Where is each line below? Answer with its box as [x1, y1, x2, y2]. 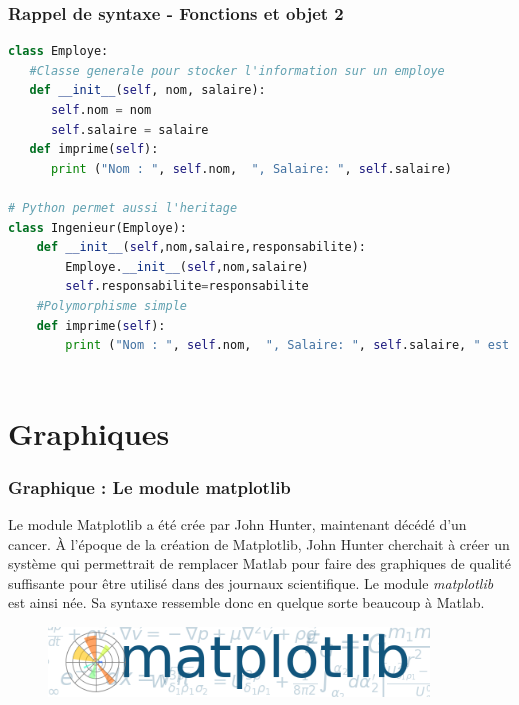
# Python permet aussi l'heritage [8, 200, 238, 215]
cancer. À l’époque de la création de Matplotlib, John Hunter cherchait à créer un [8, 533, 510, 554]
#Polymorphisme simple [36, 298, 187, 313]
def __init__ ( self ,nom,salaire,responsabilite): [36, 240, 366, 255]
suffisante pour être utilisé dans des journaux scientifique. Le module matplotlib [8, 572, 494, 593]
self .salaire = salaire [50, 122, 209, 137]
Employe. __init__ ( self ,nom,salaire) [65, 259, 309, 274]
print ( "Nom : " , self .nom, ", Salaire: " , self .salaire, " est [65, 338, 510, 353]
